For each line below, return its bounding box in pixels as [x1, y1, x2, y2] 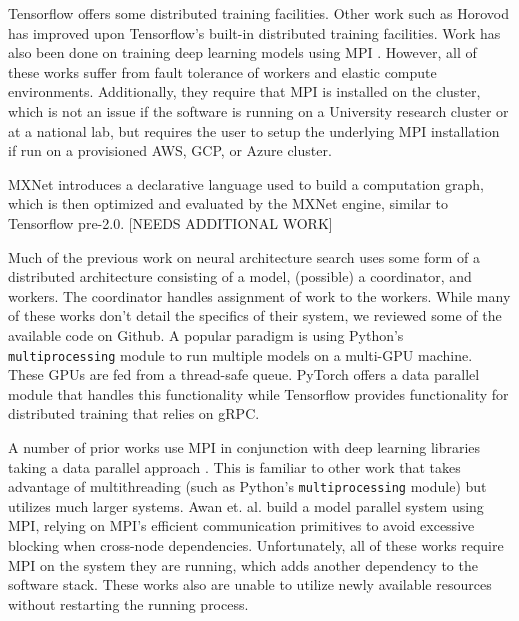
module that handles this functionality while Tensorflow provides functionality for [8, 383, 509, 404]
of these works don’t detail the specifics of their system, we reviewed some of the [8, 305, 502, 326]
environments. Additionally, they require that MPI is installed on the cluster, [8, 81, 481, 102]
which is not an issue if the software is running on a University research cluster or [8, 100, 509, 121]
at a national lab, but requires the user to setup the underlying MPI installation [8, 120, 500, 141]
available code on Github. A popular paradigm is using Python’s [8, 324, 404, 345]
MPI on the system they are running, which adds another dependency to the [8, 554, 478, 575]
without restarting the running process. [8, 593, 249, 614]
